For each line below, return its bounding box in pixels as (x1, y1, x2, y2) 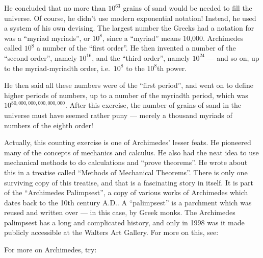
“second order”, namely (4, 52, 77, 63)
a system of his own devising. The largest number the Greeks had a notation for (4, 22, 254, 33)
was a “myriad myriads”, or (4, 32, 90, 43)
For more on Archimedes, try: (4, 244, 97, 255)
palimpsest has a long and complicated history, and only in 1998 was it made (4, 217, 245, 227)
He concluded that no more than (4, 3, 106, 13)
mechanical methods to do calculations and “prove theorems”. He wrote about (4, 157, 248, 168)
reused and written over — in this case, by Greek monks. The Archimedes (4, 207, 235, 218)
